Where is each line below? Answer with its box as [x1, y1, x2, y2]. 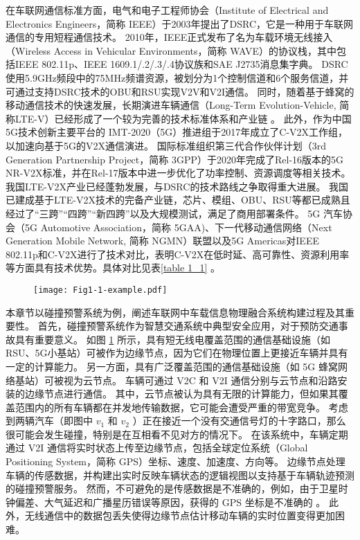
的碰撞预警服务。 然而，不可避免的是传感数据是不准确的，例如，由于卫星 [6, 481, 339, 496]
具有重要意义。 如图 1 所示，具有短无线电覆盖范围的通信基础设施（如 [15, 332, 330, 346]
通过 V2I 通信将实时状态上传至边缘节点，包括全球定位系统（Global [6, 440, 308, 455]
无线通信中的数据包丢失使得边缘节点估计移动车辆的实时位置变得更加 [24, 508, 335, 523]
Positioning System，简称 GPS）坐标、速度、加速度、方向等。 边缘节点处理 [6, 454, 345, 469]
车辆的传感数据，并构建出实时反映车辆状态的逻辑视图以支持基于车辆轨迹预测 [6, 467, 354, 482]
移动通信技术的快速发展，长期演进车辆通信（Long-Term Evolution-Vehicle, [6, 98, 336, 112]
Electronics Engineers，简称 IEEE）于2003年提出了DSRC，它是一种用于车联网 [6, 16, 354, 30]
